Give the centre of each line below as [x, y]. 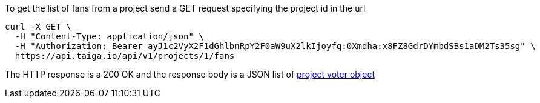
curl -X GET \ [38, 27]
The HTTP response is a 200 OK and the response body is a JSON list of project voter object [190, 74]
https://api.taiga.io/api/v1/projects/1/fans [125, 56]
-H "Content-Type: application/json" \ [109, 36]
